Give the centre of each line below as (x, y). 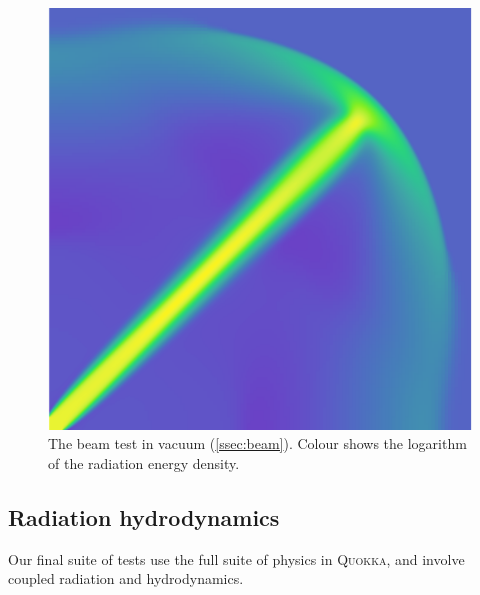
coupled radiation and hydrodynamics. (126, 578)
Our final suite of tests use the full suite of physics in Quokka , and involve (236, 558)
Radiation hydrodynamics (144, 516)
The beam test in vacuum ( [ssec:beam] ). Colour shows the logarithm (257, 443)
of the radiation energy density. (144, 462)
